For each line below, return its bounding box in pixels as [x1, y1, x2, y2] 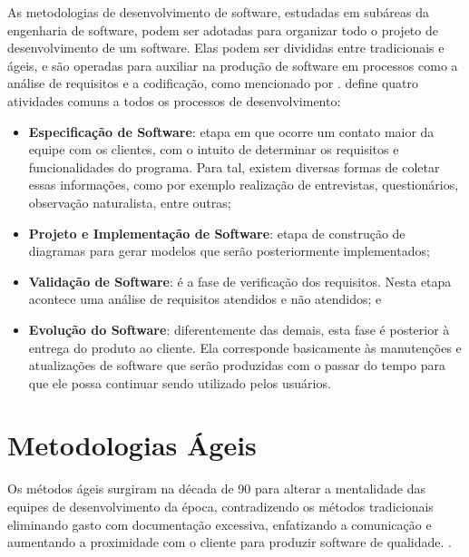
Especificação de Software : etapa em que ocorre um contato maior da [28, 122, 435, 141]
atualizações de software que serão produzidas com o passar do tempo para [28, 356, 445, 375]
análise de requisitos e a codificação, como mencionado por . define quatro [7, 73, 418, 93]
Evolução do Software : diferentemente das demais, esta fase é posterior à [28, 319, 450, 338]
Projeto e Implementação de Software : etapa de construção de [28, 223, 405, 242]
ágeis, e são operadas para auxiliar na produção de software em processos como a [7, 55, 458, 74]
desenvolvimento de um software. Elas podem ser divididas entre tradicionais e [7, 38, 445, 57]
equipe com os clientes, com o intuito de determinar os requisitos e [28, 140, 399, 159]
